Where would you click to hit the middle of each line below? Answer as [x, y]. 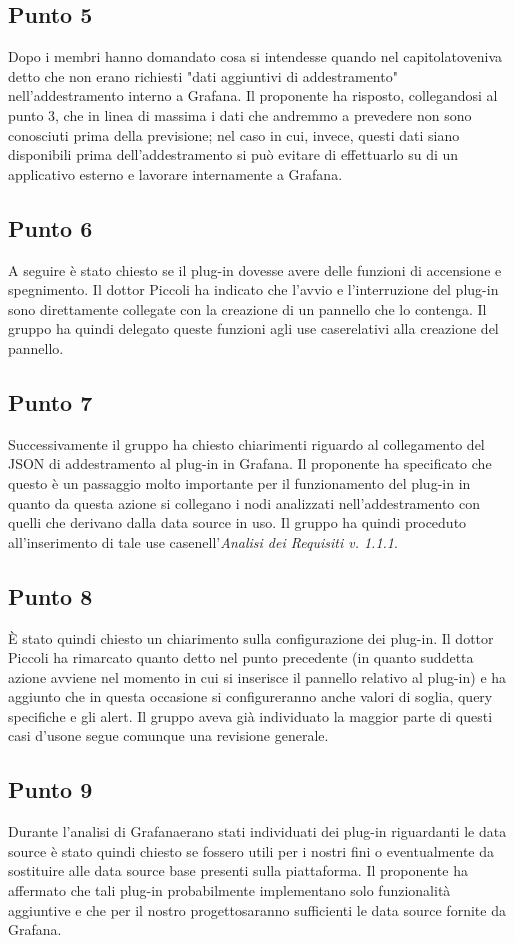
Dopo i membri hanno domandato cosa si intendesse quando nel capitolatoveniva [255, 56]
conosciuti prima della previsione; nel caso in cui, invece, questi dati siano [234, 134]
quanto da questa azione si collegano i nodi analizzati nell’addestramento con [244, 502]
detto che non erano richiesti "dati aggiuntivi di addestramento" [203, 75]
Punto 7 [50, 401]
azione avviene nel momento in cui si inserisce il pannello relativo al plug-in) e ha [257, 676]
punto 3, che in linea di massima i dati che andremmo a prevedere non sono [240, 114]
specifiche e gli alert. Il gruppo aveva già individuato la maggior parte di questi [250, 715]
